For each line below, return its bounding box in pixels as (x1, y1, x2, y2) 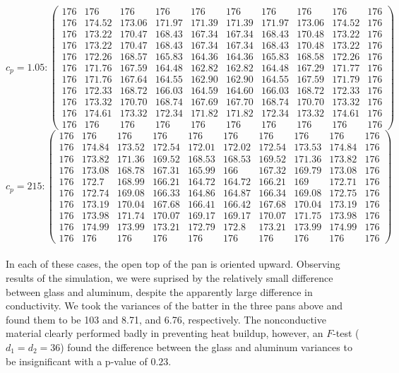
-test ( (333, 326, 359, 341)
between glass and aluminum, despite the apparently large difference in (6, 284, 313, 299)
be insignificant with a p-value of (6, 353, 148, 368)
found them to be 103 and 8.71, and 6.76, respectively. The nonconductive (6, 312, 326, 326)
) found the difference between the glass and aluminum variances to (60, 339, 352, 354)
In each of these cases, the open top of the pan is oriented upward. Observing (6, 256, 340, 271)
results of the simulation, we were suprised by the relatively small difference (6, 270, 333, 285)
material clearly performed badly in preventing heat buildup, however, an (6, 326, 323, 341)
